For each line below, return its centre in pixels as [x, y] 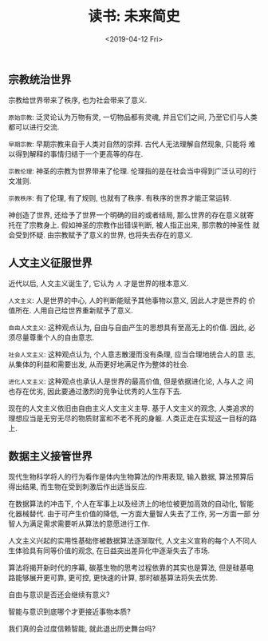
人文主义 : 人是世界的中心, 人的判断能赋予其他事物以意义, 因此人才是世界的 [128, 301]
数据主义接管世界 [50, 456]
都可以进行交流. [34, 127]
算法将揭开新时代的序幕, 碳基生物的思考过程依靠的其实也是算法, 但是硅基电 [131, 567]
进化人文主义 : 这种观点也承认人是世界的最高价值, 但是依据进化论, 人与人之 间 [131, 381]
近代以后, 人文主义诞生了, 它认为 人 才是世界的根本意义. [99, 284]
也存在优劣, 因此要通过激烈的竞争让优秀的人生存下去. [95, 392]
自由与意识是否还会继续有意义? [59, 594]
